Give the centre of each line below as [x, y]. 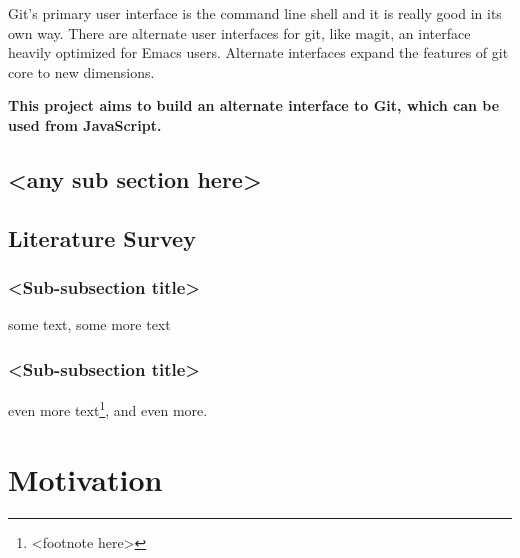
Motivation [85, 478]
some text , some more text [89, 324]
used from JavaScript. [85, 124]
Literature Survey [102, 237]
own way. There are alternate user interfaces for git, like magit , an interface [239, 32]
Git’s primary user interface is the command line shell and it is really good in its [255, 13]
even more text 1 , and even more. [108, 408]
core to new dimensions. [81, 71]
